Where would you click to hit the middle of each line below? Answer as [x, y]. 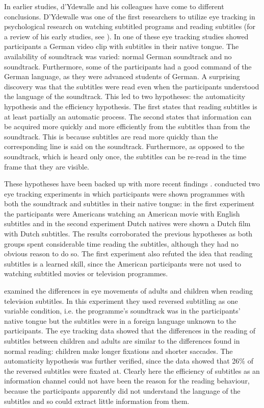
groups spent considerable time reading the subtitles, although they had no [121, 243]
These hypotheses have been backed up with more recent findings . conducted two [132, 184]
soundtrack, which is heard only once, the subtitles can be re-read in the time [125, 156]
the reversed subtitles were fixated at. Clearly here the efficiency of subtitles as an [132, 370]
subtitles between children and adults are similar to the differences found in [122, 341]
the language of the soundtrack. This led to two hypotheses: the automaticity [125, 96]
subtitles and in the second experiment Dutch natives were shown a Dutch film [127, 223]
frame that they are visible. [47, 166]
